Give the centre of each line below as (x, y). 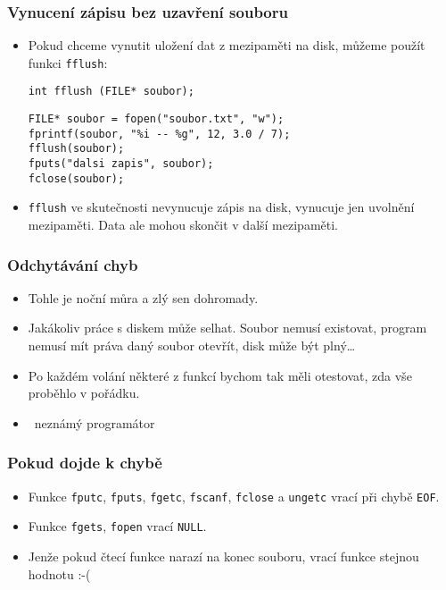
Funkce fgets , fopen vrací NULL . (117, 526)
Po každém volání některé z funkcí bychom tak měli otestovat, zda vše (220, 375)
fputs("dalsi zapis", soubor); (121, 164)
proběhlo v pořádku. (84, 393)
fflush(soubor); (76, 149)
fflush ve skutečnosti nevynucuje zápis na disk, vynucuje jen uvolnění (221, 207)
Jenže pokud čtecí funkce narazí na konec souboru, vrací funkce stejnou (223, 556)
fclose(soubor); (76, 178)
